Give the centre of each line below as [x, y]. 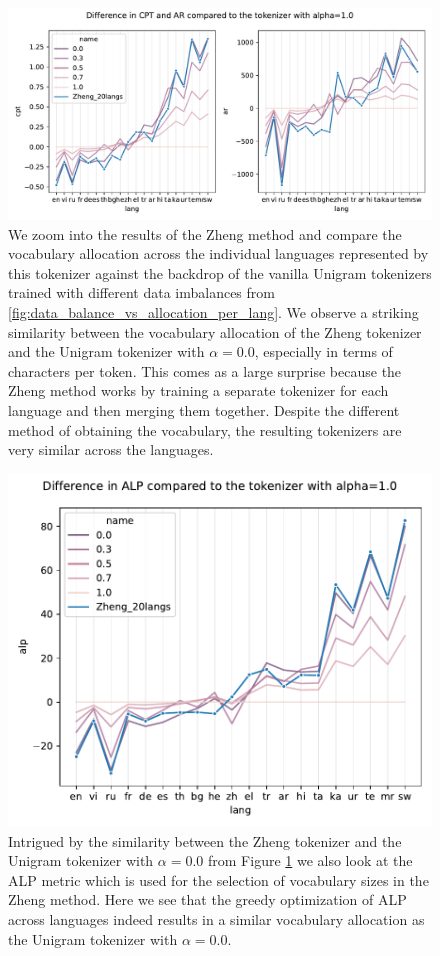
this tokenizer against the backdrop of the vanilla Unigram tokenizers [220, 272]
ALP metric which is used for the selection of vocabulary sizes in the [218, 879]
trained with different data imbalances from [141, 292]
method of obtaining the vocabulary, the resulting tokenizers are [205, 429]
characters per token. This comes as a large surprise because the [205, 370]
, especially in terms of [323, 351]
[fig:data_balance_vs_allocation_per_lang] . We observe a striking [213, 311]
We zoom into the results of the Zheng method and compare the [205, 233]
